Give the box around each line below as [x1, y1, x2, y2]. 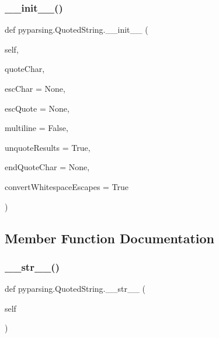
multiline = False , [5, 122, 68, 134]
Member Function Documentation [5, 229, 215, 247]
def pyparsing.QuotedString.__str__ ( [5, 282, 146, 295]
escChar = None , [5, 82, 65, 94]
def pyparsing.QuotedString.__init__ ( [5, 23, 148, 36]
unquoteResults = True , [5, 141, 91, 153]
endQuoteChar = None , [5, 161, 90, 173]
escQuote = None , [5, 102, 69, 114]
